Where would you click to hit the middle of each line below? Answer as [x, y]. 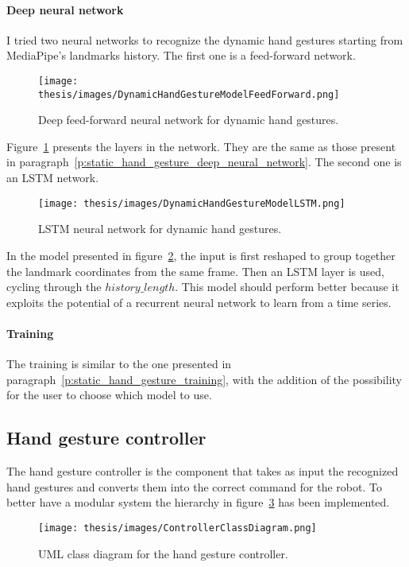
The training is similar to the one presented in [119, 364]
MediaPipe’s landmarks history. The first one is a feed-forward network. [181, 55]
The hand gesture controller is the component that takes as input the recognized [203, 471]
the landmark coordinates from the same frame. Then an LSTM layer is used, [195, 271]
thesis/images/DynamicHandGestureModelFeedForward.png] [189, 94]
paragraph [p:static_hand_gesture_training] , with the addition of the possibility [204, 379]
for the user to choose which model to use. [109, 395]
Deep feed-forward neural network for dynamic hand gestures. [189, 120]
